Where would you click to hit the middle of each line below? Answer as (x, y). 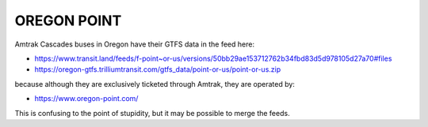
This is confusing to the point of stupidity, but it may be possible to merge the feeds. (152, 113)
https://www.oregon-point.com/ (86, 99)
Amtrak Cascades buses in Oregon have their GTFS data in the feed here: (135, 44)
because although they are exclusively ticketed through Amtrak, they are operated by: (155, 84)
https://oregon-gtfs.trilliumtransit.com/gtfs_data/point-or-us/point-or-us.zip (158, 69)
